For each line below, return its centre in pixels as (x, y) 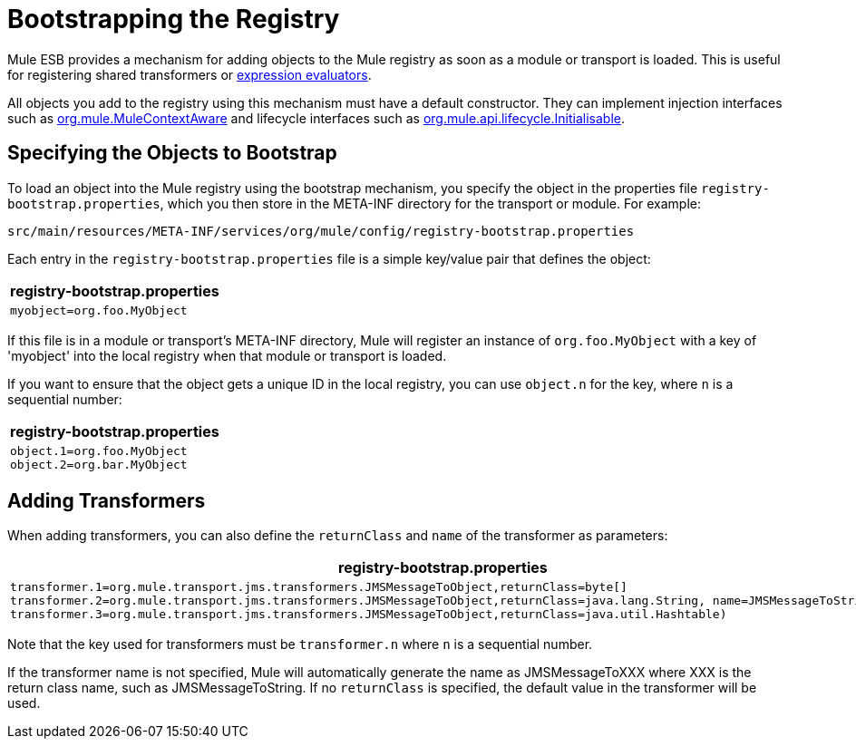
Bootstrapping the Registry (174, 19)
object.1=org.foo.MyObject (99, 451)
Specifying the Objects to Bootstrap (172, 153)
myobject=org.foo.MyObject (99, 310)
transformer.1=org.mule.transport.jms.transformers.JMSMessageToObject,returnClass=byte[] (319, 587)
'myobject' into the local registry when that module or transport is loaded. (227, 355)
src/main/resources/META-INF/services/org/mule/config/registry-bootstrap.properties (321, 231)
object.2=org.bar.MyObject (99, 464)
